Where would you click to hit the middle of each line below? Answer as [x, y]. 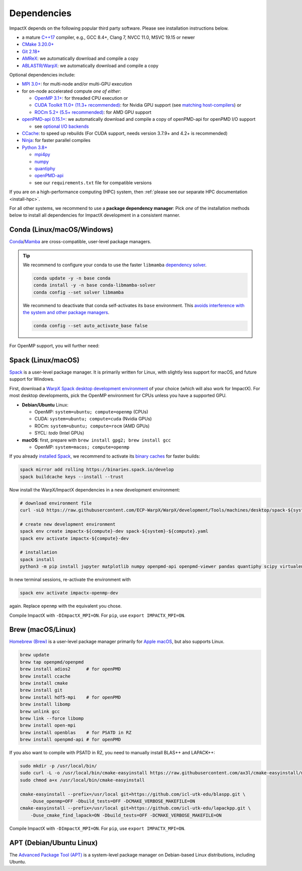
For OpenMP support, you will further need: [54, 346]
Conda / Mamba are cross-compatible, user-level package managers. [80, 242]
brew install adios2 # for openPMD [70, 669]
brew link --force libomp [52, 718]
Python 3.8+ [35, 147]
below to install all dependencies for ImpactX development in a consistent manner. [95, 215]
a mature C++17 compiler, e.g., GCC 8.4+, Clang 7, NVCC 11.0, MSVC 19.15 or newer [108, 37]
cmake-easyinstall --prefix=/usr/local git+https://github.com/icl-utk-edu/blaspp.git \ [133, 794]
